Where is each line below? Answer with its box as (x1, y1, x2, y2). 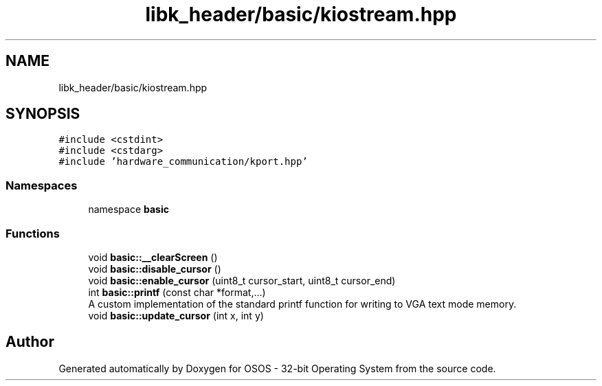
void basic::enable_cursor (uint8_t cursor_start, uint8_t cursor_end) (88, 274, 396, 286)
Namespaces (5, 178, 78, 192)
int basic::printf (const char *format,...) (88, 286, 266, 298)
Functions (5, 226, 60, 240)
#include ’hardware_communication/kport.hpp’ (58, 156, 308, 168)
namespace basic (88, 203, 169, 216)
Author (5, 333, 54, 351)
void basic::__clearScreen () (88, 251, 218, 263)
